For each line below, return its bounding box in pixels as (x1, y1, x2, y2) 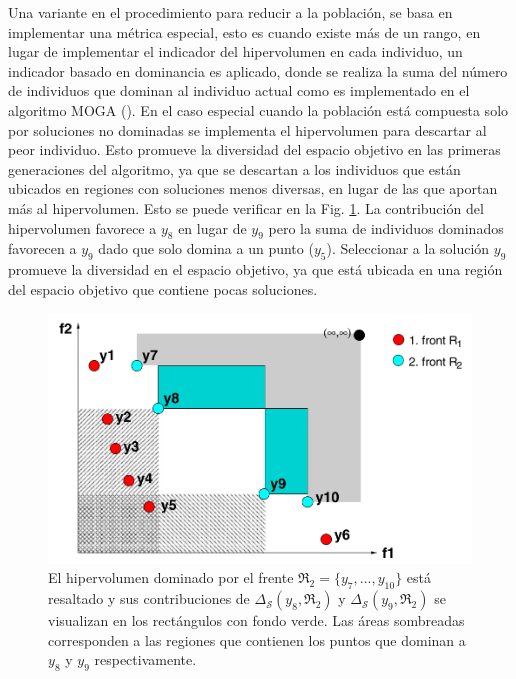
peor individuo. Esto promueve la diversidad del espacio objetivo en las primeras (8, 139, 501, 160)
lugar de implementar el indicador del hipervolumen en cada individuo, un (8, 41, 463, 62)
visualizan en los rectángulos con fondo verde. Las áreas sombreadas (48, 610, 465, 631)
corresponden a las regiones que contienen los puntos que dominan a (48, 629, 466, 650)
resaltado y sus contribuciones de (48, 588, 250, 609)
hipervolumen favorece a (8, 217, 157, 238)
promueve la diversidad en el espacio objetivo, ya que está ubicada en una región (8, 259, 503, 280)
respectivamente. (94, 649, 197, 670)
